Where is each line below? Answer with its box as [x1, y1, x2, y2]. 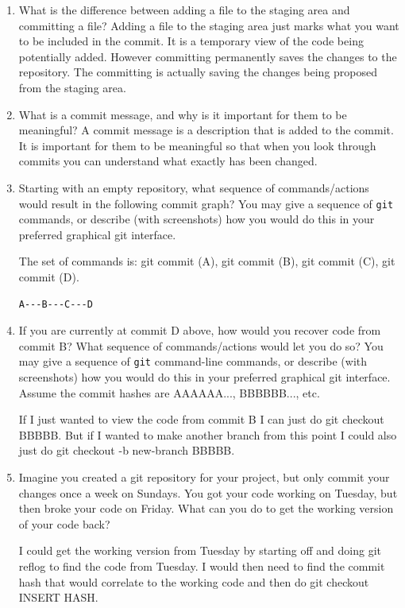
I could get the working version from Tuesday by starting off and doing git [18, 542, 381, 559]
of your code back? [18, 515, 110, 532]
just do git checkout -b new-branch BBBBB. [18, 442, 235, 459]
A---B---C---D [18, 298, 93, 310]
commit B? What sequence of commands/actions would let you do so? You [18, 337, 384, 354]
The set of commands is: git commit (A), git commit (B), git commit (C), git [18, 253, 395, 269]
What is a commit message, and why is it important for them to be [18, 106, 347, 122]
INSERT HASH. [18, 589, 98, 606]
